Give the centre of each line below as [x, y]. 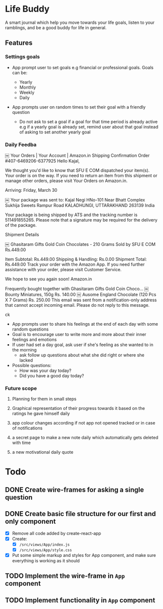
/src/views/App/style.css [45, 550]
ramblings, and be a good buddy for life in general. [56, 27]
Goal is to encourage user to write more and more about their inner [79, 334]
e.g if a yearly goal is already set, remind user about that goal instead [89, 127]
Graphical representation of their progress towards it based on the [78, 408]
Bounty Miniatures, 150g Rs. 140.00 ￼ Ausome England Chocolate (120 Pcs [81, 294]
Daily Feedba [21, 145]
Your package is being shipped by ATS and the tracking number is [71, 215]
